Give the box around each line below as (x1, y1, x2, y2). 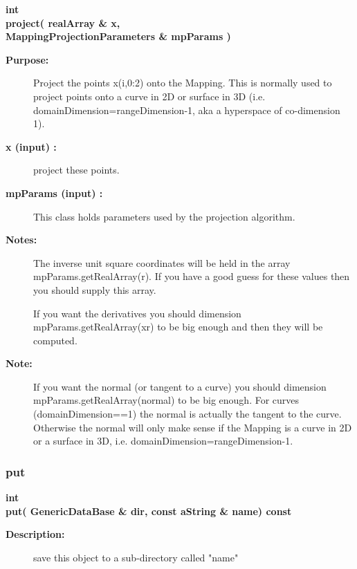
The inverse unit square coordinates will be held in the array (33, 255, 291, 270)
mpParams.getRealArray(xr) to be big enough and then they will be (33, 319, 323, 334)
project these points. (33, 162, 120, 177)
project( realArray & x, (6, 15, 120, 30)
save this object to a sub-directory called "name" (33, 550, 239, 564)
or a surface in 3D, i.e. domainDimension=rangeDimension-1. (33, 433, 293, 448)
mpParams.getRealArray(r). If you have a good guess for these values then (33, 269, 350, 283)
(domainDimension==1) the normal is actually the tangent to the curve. (33, 407, 342, 421)
